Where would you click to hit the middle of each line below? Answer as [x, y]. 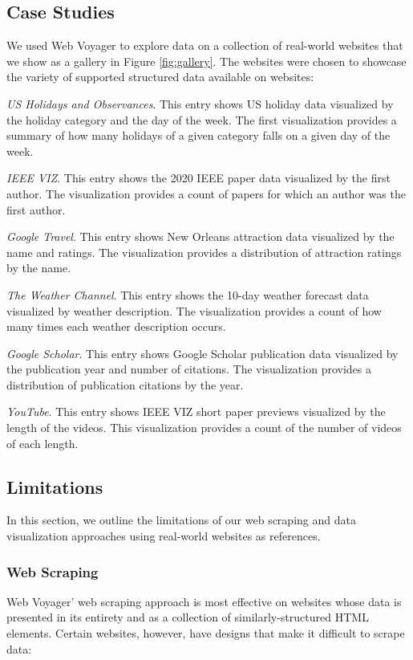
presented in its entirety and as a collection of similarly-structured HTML [188, 617]
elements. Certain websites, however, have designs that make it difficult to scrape [206, 633]
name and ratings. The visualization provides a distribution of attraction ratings [204, 252]
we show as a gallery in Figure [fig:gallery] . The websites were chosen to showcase [206, 61]
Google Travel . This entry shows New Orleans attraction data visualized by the [200, 236]
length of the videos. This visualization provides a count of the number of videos [204, 428]
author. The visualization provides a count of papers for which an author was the [206, 193]
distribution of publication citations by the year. [125, 384]
